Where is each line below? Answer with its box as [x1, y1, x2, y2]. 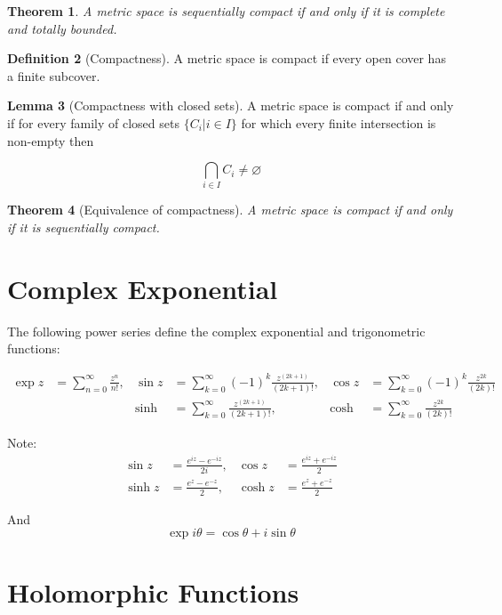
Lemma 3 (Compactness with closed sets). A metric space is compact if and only [7, 96, 454, 115]
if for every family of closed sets [7, 113, 179, 132]
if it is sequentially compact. [7, 218, 160, 237]
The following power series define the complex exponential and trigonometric [7, 321, 426, 340]
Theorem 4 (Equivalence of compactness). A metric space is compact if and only [7, 200, 453, 219]
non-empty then [7, 131, 94, 150]
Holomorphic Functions [7, 573, 299, 610]
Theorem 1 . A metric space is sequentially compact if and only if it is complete [7, 2, 445, 20]
